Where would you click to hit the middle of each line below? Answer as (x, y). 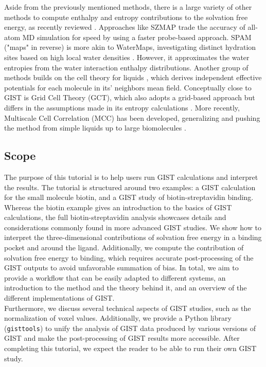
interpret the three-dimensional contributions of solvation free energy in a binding (133, 237)
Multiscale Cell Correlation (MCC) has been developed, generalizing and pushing (132, 117)
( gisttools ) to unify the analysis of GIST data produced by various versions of (130, 328)
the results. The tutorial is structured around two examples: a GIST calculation (130, 187)
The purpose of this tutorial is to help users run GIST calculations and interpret (131, 177)
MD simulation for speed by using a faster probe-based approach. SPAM (137, 37)
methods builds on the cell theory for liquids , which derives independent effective (133, 77)
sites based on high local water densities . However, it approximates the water (127, 57)
